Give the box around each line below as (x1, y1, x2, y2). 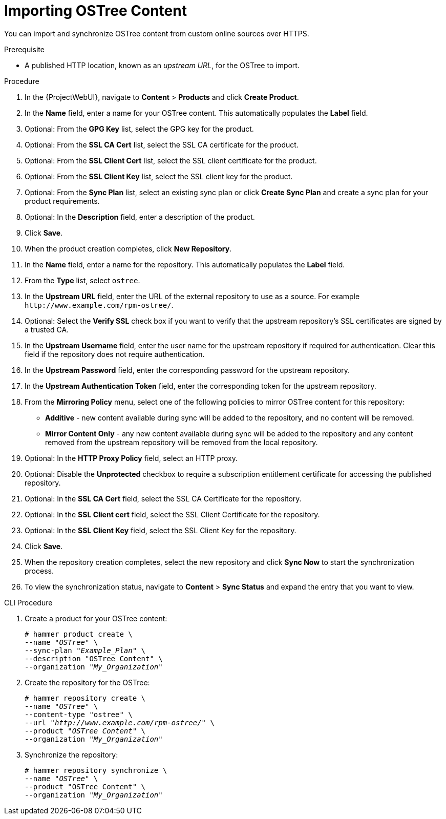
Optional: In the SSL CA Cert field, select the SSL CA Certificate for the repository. (25, 494, 302, 503)
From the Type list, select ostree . (25, 276, 140, 285)
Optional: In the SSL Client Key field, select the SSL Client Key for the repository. (25, 526, 296, 535)
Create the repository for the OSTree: (25, 678, 150, 687)
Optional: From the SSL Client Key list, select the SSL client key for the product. (25, 172, 293, 181)
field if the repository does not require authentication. (25, 349, 205, 359)
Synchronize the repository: (25, 750, 118, 759)
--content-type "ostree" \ (25, 710, 133, 719)
